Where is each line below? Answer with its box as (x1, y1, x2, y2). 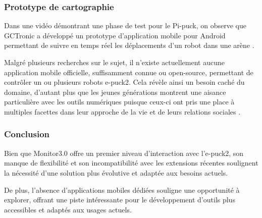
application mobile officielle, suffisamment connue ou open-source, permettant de (4, 67, 253, 77)
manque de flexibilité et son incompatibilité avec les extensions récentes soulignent (4, 157, 258, 168)
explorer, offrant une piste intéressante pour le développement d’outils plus (4, 194, 235, 205)
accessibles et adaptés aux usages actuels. (4, 204, 132, 214)
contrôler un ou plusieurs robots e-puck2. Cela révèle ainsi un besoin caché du (4, 77, 245, 87)
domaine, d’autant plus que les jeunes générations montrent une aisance (4, 86, 226, 97)
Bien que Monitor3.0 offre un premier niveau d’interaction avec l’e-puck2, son (4, 147, 244, 158)
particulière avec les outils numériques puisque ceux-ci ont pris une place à (4, 96, 235, 107)
